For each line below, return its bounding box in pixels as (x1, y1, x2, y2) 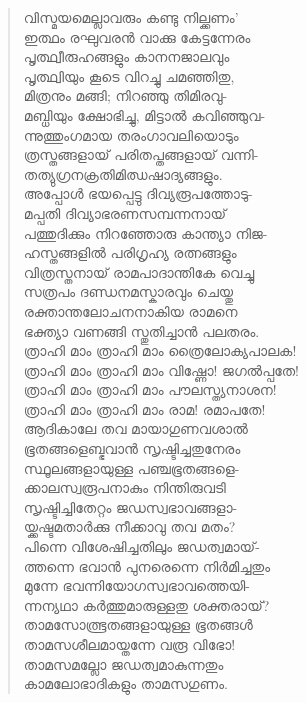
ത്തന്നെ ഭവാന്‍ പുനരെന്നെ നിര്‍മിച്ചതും (23, 555, 271, 576)
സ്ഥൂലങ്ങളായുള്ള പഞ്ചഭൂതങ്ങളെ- (23, 457, 240, 478)
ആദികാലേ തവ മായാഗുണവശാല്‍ (23, 418, 248, 439)
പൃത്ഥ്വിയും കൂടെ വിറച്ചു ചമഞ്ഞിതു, (23, 65, 235, 86)
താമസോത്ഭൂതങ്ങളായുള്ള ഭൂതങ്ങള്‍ (23, 614, 253, 635)
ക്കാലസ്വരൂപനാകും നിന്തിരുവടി (23, 477, 226, 498)
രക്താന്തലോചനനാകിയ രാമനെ (23, 300, 238, 321)
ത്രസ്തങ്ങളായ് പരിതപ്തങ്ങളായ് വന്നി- (23, 144, 259, 165)
